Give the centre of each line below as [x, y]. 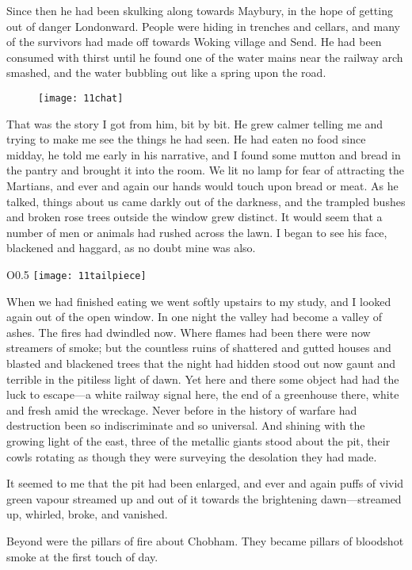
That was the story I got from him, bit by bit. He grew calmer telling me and [195, 123]
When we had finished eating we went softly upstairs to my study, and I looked [199, 301]
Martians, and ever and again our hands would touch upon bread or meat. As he [202, 186]
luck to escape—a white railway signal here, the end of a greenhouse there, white [203, 394]
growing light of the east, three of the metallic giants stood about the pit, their [198, 440]
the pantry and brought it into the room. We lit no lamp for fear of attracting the [205, 170]
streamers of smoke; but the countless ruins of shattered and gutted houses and [199, 348]
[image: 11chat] [81, 98]
